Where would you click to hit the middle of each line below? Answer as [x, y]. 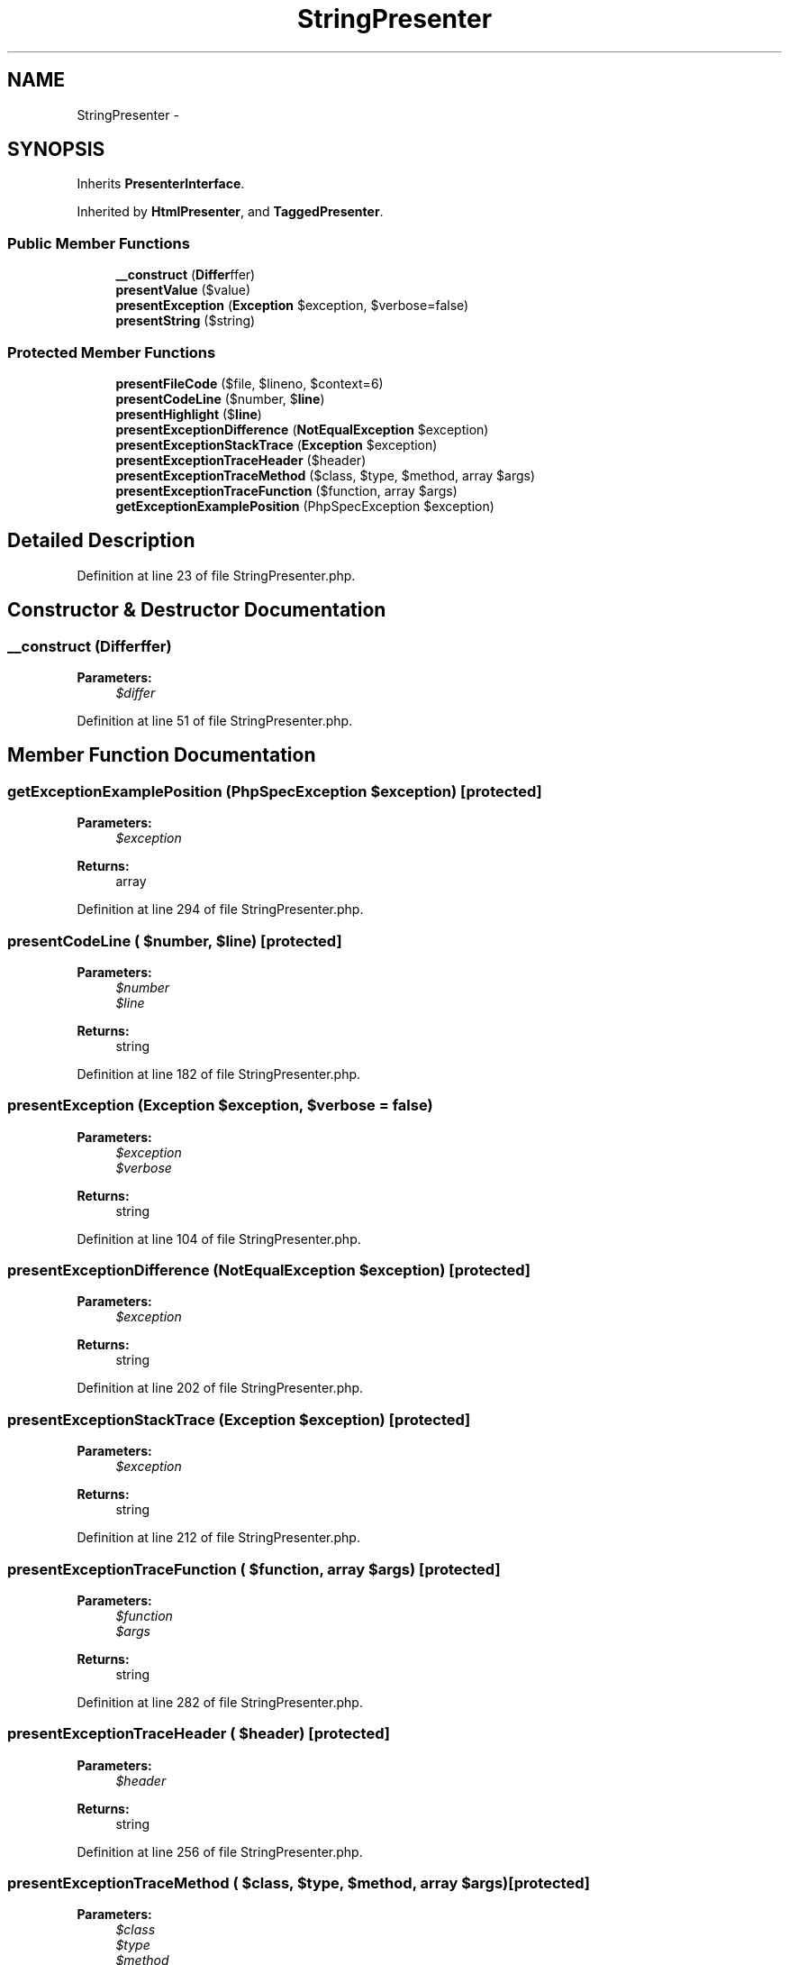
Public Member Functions [99, 243]
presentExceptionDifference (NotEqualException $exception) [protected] [269, 1270]
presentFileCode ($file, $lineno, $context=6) [249, 383]
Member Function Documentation [162, 755]
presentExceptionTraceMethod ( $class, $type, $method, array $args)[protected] [299, 1883]
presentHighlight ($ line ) [189, 414]
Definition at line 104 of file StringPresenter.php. [219, 1238]
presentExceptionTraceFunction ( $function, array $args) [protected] [254, 1569]
